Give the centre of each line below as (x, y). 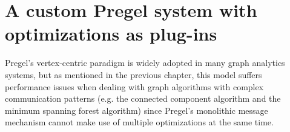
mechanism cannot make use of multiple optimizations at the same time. (139, 122)
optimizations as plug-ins (111, 34)
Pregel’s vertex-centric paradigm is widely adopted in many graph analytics (145, 63)
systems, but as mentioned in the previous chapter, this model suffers (133, 74)
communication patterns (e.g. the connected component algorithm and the (143, 98)
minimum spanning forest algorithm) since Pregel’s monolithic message (137, 110)
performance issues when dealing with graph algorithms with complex (134, 86)
